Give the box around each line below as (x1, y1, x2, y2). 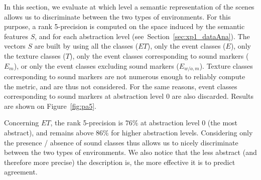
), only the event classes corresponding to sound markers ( (69, 50, 249, 61)
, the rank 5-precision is (50, 117, 123, 128)
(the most (207, 117, 238, 128)
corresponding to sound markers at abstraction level (4, 91, 164, 101)
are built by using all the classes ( (34, 41, 139, 51)
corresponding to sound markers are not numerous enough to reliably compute (4, 71, 245, 82)
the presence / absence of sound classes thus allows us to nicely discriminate (4, 137, 238, 147)
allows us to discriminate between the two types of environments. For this (4, 11, 231, 22)
